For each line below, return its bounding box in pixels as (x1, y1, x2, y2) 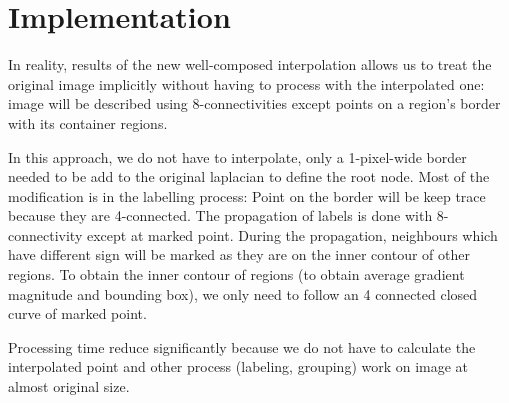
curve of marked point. (8, 303, 147, 324)
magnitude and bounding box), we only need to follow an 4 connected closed (8, 283, 478, 304)
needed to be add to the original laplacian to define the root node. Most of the (8, 166, 490, 187)
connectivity (8, 224, 83, 245)
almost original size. (8, 376, 130, 397)
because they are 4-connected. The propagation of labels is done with (8, 205, 433, 226)
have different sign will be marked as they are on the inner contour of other (8, 244, 470, 265)
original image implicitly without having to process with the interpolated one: (8, 73, 485, 94)
